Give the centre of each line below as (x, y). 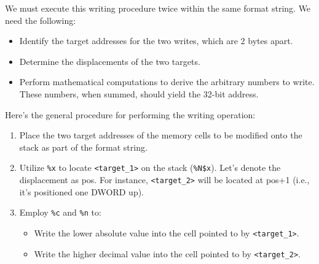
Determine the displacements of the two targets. (110, 61)
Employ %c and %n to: (60, 212)
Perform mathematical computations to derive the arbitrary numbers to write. (167, 82)
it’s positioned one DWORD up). (81, 191)
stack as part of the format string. (83, 147)
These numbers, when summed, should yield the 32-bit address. (139, 93)
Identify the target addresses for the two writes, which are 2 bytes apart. (156, 41)
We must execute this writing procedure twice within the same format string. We (158, 8)
